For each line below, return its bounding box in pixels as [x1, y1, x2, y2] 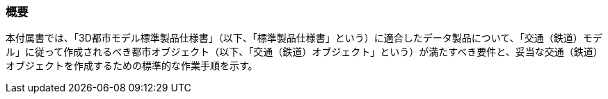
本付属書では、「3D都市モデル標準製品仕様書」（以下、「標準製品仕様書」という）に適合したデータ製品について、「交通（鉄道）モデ [6, 32, 602, 44]
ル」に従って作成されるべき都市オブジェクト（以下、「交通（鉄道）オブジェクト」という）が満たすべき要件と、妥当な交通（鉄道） [6, 46, 603, 58]
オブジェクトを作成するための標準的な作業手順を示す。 [6, 60, 258, 72]
